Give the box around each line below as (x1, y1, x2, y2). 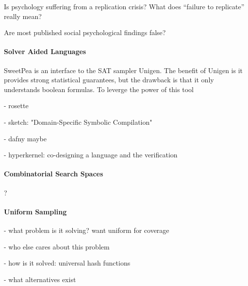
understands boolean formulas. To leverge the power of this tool (4, 84, 194, 94)
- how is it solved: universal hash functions (4, 258, 131, 268)
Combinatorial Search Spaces (4, 169, 103, 179)
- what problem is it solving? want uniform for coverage (4, 225, 169, 235)
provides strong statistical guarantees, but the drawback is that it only (4, 75, 214, 85)
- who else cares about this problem (4, 241, 110, 251)
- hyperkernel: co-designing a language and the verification (4, 150, 178, 160)
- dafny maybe (4, 133, 47, 143)
